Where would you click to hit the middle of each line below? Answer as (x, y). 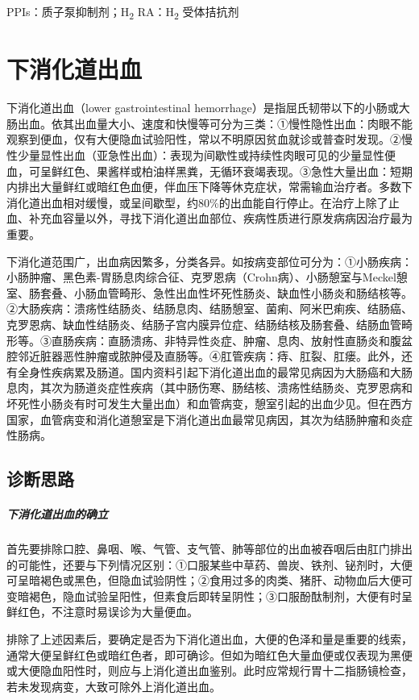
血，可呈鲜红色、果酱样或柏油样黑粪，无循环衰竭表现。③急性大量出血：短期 (209, 171)
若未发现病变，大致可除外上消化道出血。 (114, 686)
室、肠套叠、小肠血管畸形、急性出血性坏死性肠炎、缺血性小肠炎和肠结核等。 (209, 292)
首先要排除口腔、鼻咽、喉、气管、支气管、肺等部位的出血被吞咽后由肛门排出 (209, 549)
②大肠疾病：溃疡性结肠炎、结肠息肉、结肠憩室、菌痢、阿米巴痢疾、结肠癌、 (209, 308)
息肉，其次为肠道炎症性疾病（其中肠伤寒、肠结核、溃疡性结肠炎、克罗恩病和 (209, 387)
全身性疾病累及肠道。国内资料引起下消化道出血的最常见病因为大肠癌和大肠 (215, 371)
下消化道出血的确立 (57, 514)
